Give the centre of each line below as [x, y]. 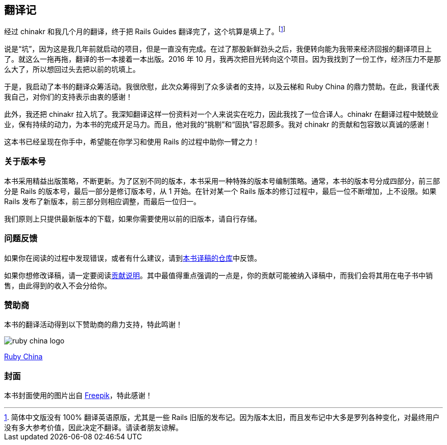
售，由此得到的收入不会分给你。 [58, 285]
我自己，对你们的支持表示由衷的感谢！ [68, 97]
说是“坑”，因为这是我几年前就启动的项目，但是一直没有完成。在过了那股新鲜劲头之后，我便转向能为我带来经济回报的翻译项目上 [218, 49]
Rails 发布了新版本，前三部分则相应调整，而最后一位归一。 [102, 201]
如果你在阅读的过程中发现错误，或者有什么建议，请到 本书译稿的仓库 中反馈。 [133, 258]
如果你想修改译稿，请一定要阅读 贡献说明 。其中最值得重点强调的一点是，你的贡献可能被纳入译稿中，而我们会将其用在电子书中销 [218, 275]
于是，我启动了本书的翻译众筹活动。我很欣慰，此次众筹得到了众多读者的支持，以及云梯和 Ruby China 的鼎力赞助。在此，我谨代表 [222, 87]
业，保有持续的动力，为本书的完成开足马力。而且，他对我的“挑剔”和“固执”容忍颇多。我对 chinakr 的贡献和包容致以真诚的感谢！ [218, 125]
